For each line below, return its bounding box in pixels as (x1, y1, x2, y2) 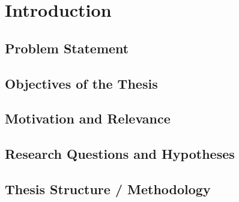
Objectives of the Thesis (5, 74, 158, 92)
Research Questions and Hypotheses (5, 144, 235, 163)
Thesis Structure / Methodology (5, 179, 211, 198)
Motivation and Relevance (5, 109, 171, 128)
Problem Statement (5, 38, 129, 57)
